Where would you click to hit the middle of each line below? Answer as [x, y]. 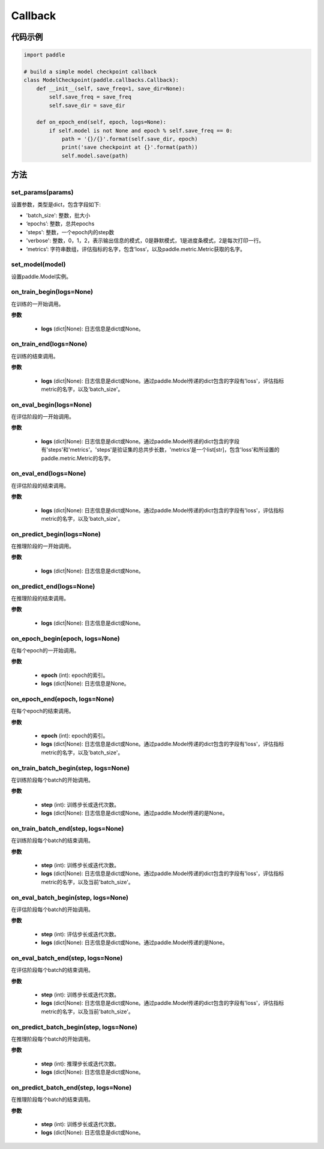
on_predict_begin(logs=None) [56, 534]
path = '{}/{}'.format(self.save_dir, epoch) [130, 139]
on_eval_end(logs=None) [49, 473]
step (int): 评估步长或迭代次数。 [80, 934]
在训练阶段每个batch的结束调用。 [52, 840]
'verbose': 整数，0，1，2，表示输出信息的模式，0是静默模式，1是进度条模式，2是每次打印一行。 [145, 241]
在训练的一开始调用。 [37, 304]
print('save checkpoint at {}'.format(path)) [130, 147]
